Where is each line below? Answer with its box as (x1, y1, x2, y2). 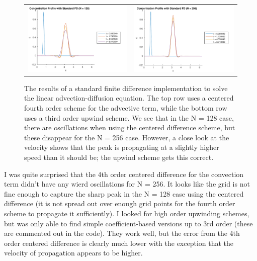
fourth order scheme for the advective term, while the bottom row (24, 103, 227, 113)
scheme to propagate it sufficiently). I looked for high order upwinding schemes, (4, 208, 249, 218)
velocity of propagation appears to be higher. (4, 247, 143, 258)
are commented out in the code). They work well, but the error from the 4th (4, 228, 240, 238)
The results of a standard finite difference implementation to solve (24, 82, 228, 93)
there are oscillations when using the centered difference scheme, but (24, 122, 235, 133)
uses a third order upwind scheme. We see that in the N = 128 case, (24, 112, 234, 123)
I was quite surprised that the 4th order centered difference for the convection (4, 168, 244, 179)
